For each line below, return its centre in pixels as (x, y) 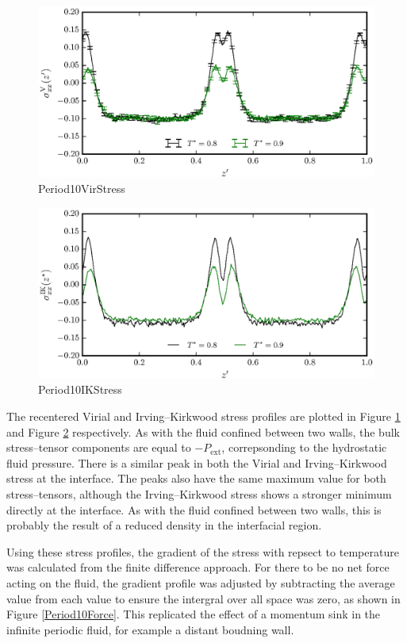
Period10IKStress (80, 389)
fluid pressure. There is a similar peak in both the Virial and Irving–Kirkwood (197, 462)
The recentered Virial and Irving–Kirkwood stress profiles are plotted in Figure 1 (203, 416)
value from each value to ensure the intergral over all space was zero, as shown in (203, 598)
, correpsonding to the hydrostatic (304, 447)
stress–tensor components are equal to (99, 447)
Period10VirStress (82, 188)
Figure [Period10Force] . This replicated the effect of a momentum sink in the (194, 614)
